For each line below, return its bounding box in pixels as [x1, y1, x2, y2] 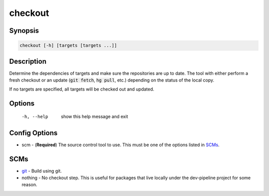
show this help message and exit [61, 113, 128, 119]
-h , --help [21, 113, 48, 119]
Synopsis [9, 26, 39, 35]
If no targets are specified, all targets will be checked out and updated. [9, 86, 154, 92]
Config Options [9, 128, 58, 137]
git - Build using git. [21, 168, 62, 174]
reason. [21, 182, 37, 188]
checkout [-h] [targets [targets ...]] [19, 43, 117, 48]
